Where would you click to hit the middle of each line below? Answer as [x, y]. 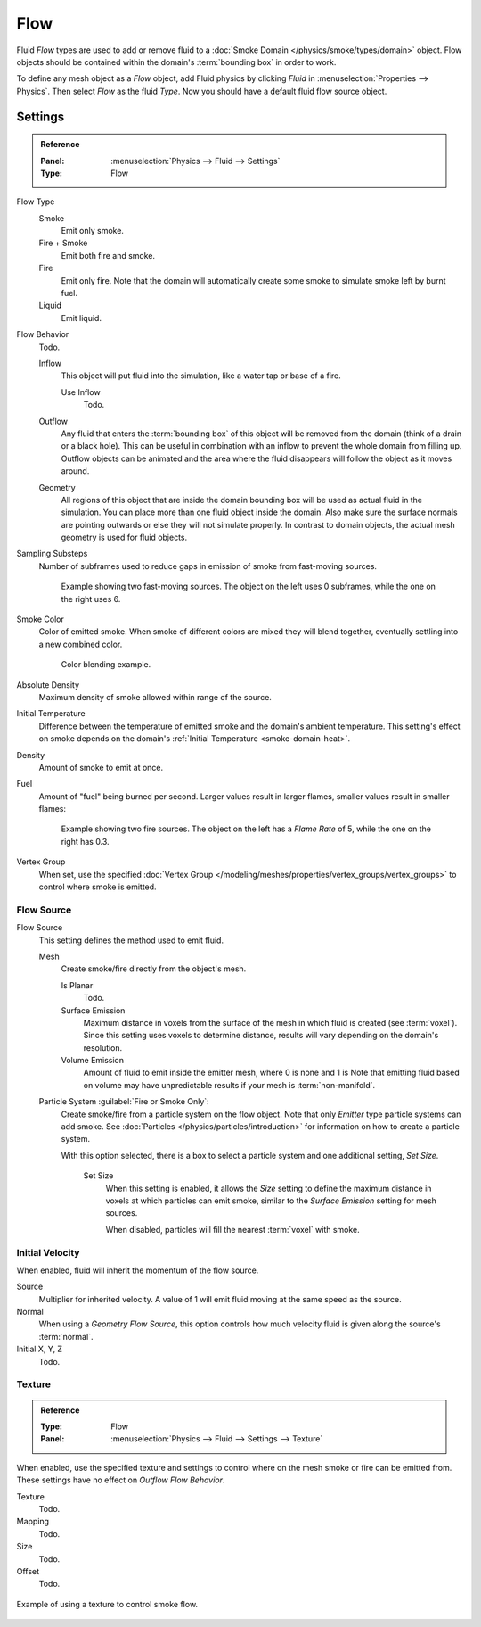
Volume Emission [93, 1061]
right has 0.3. [86, 841]
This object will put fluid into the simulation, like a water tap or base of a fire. [201, 376]
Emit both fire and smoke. [108, 255]
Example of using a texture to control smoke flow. [107, 1604]
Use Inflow [81, 392]
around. [75, 471]
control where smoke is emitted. [98, 887]
